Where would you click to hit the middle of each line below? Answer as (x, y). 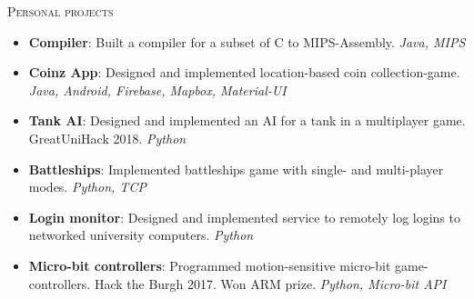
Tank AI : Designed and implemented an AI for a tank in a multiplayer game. (247, 120)
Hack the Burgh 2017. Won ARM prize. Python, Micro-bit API (270, 283)
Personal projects (61, 11)
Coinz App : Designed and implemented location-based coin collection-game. (244, 72)
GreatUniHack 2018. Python (107, 138)
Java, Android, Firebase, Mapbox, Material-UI (157, 90)
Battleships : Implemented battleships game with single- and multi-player (236, 169)
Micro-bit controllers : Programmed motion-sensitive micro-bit (210, 265)
